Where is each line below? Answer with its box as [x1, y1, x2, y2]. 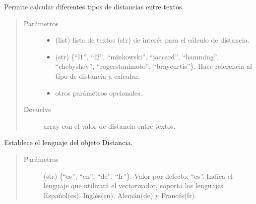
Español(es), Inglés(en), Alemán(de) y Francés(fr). [43, 190, 196, 200]
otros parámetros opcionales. [55, 87, 142, 98]
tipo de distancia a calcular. [55, 70, 140, 81]
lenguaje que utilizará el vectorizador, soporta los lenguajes [43, 180, 223, 191]
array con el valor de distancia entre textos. [43, 120, 176, 131]
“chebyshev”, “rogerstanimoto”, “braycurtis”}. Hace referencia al [55, 61, 252, 71]
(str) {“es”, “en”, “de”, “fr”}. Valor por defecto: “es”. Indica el [43, 170, 233, 181]
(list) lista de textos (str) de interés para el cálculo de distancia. [55, 35, 250, 45]
